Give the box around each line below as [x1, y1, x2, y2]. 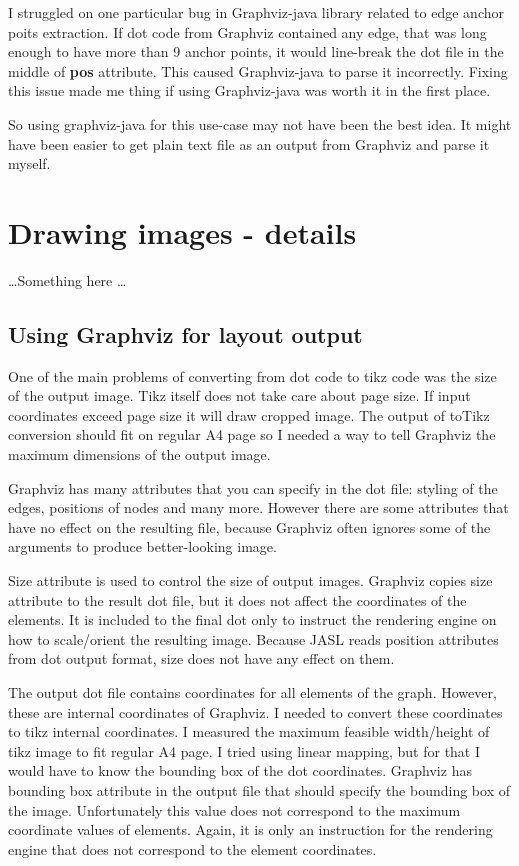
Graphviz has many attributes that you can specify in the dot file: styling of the [8, 477, 498, 498]
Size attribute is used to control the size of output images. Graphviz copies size [8, 570, 493, 591]
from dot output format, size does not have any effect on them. [8, 648, 395, 669]
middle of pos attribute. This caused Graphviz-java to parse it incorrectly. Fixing [8, 60, 508, 81]
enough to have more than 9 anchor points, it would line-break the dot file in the [8, 41, 504, 62]
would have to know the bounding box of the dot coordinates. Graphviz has [8, 760, 472, 781]
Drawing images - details [8, 211, 357, 252]
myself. [8, 153, 51, 174]
